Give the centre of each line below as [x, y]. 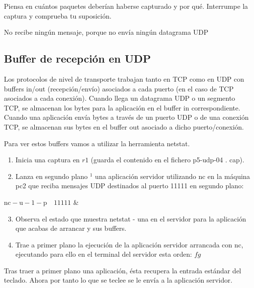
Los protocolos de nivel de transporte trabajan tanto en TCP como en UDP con [124, 78]
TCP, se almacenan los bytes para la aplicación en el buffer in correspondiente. [122, 107]
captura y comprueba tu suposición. [58, 15]
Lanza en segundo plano [52, 176]
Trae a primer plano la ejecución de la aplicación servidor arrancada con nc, [129, 244]
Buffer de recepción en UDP [78, 58]
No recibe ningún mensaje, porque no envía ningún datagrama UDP [106, 32]
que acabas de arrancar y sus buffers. [71, 228]
